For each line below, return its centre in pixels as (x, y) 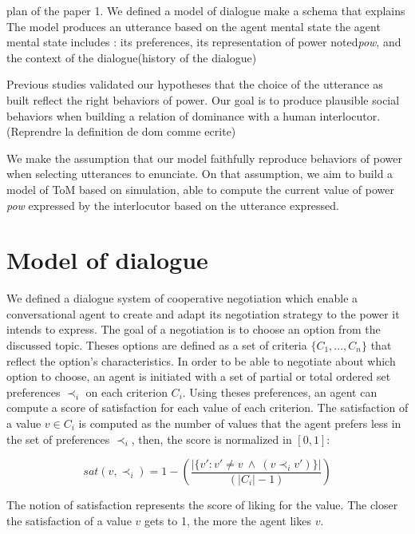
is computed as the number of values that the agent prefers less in (240, 423)
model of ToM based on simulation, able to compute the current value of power (200, 189)
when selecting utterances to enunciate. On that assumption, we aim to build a (200, 174)
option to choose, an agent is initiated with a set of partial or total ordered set (199, 376)
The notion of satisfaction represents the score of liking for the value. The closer (202, 505)
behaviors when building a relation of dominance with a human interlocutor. (194, 115)
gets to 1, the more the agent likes (228, 520)
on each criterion (126, 392)
